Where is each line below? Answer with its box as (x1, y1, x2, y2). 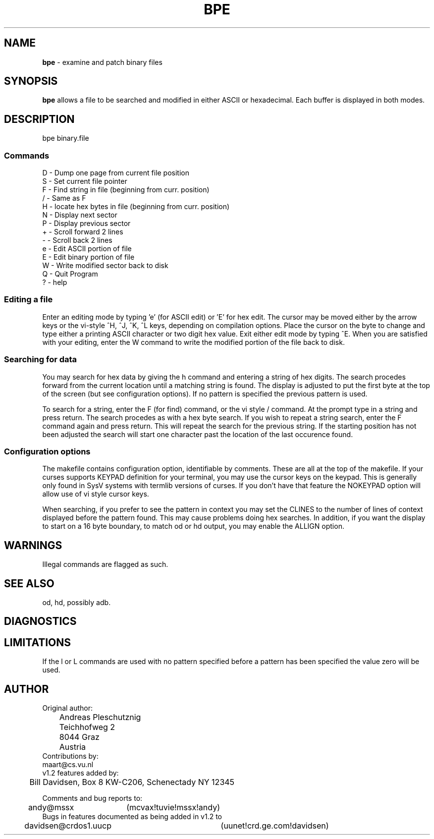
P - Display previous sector (42, 219, 131, 228)
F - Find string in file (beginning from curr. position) (42, 185, 210, 194)
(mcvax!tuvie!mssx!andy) (126, 802, 220, 813)
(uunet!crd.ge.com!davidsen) (220, 821, 329, 831)
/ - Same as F (42, 194, 86, 203)
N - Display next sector (42, 211, 117, 220)
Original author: (42, 704, 93, 713)
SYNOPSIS (4, 75, 58, 88)
